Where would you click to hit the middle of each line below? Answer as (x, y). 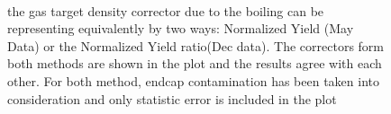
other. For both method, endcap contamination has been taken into (193, 80)
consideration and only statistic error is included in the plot (172, 98)
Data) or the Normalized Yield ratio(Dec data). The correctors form (195, 45)
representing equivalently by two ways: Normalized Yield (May (181, 28)
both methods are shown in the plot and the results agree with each (195, 63)
